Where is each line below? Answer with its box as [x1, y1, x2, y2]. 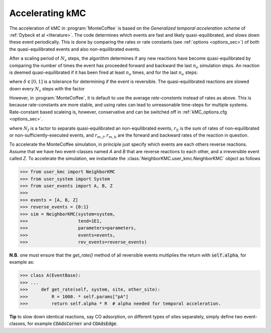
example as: [9, 259, 35, 265]
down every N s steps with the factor [9, 85, 85, 93]
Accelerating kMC [9, 8, 86, 19]
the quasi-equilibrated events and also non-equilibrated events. [9, 46, 141, 52]
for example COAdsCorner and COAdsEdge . [27, 320, 118, 326]
